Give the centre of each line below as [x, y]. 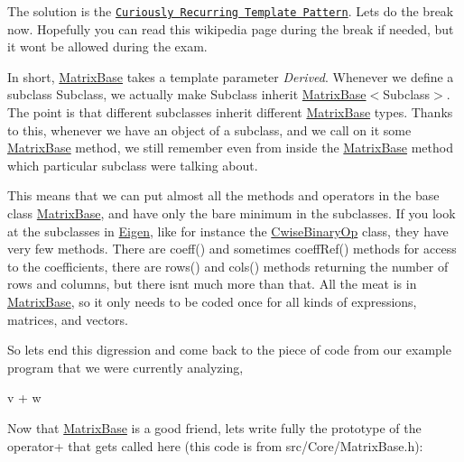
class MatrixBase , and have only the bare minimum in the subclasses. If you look [232, 213]
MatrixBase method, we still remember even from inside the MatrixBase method [230, 148]
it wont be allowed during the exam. [107, 46]
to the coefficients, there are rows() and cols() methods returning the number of [228, 266]
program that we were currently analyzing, [125, 367]
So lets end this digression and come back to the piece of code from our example [229, 350]
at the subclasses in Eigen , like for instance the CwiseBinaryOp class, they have [228, 231]
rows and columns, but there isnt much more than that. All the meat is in [212, 284]
